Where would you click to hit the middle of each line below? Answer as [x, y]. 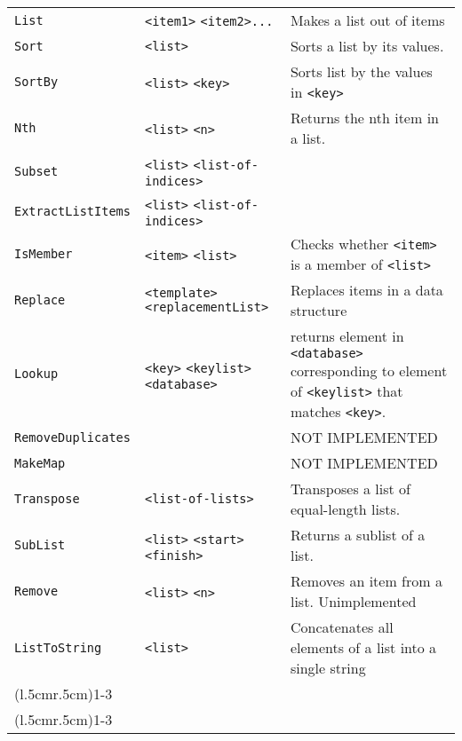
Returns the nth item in [364, 118]
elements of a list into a [363, 647]
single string [328, 668]
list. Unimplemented [353, 601]
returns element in [347, 336]
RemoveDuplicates [72, 437]
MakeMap [40, 463]
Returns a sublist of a [358, 535]
